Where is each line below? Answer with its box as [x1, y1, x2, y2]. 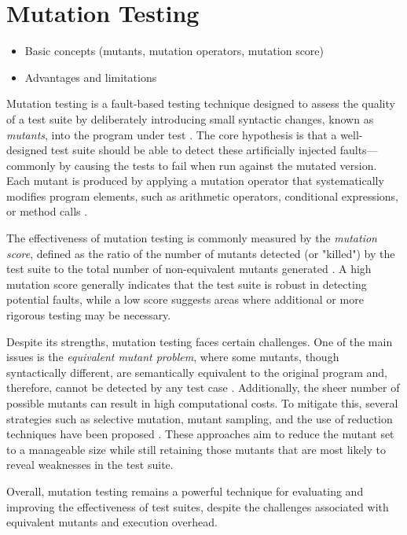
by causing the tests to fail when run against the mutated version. [59, 157, 377, 173]
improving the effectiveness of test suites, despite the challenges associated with [6, 498, 389, 515]
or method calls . [6, 203, 88, 220]
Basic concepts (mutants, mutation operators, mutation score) [24, 42, 324, 59]
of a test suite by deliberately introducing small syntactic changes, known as [6, 110, 374, 127]
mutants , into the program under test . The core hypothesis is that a [6, 126, 337, 142]
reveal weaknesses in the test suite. [6, 456, 174, 473]
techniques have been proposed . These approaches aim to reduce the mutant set [6, 426, 394, 442]
